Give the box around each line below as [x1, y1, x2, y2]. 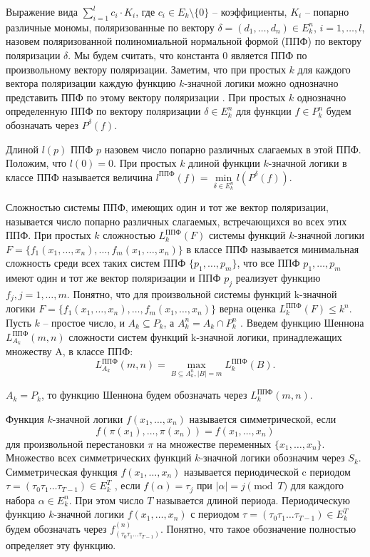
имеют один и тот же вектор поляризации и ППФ [6, 270, 221, 285]
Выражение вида [6, 4, 78, 19]
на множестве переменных [156, 436, 272, 451]
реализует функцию [235, 270, 321, 285]
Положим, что [6, 155, 67, 170]
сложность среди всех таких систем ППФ [6, 255, 186, 270]
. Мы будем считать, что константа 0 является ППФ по [68, 47, 307, 62]
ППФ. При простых [6, 228, 91, 242]
